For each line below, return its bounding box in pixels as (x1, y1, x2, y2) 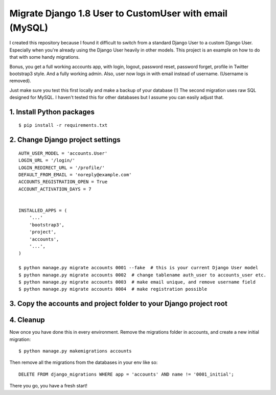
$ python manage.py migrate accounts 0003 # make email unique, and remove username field (18, 279, 256, 285)
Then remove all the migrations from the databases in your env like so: (9, 359, 158, 365)
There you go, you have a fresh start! (9, 383, 88, 389)
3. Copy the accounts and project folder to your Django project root (9, 299, 227, 308)
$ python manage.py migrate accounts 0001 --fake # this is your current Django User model (18, 265, 259, 271)
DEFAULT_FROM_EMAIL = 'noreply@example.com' (18, 172, 132, 178)
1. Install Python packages (9, 107, 95, 116)
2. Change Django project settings (9, 135, 121, 144)
